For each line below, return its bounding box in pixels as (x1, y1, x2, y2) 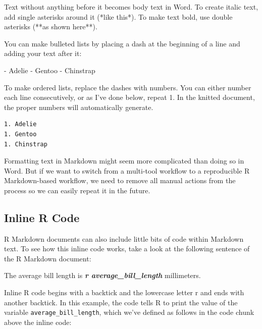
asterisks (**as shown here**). (4, 21, 97, 32)
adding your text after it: (4, 48, 82, 59)
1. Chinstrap (4, 140, 47, 148)
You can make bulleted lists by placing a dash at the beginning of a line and (4, 38, 240, 48)
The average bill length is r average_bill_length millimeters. (4, 270, 201, 281)
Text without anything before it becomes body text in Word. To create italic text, (4, 2, 258, 12)
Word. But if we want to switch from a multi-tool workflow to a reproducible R (4, 165, 250, 176)
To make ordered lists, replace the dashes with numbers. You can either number (4, 82, 251, 92)
